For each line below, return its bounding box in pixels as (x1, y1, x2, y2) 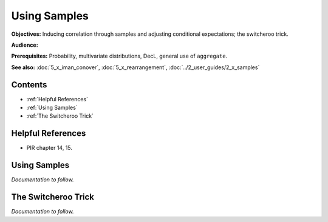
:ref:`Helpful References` (26, 95, 88, 103)
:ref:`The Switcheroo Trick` (26, 112, 94, 119)
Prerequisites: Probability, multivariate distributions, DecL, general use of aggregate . (11, 52, 228, 60)
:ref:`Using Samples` (26, 104, 78, 112)
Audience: (11, 41, 39, 49)
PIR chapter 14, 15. (26, 144, 73, 152)
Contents (11, 79, 47, 90)
